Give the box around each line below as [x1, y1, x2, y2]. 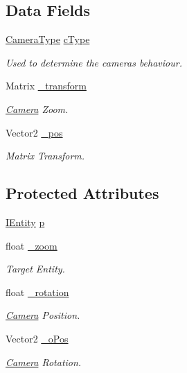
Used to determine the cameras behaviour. [6, 55, 182, 69]
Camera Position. [6, 308, 80, 322]
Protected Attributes [6, 182, 159, 204]
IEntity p [6, 214, 45, 229]
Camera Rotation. [6, 354, 82, 369]
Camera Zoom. [6, 101, 69, 116]
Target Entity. [6, 261, 65, 276]
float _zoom [6, 238, 57, 252]
